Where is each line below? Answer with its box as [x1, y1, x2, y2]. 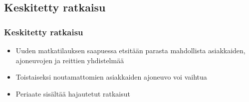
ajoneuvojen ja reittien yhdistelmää [15, 55, 124, 65]
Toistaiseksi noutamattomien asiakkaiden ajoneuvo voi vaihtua [15, 72, 207, 82]
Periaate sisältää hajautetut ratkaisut [15, 88, 130, 99]
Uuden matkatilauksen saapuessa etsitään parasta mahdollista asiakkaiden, [15, 45, 246, 55]
